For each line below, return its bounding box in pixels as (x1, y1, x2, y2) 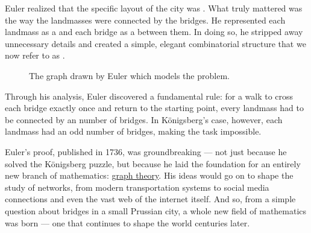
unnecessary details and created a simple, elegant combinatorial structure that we (5, 37, 306, 49)
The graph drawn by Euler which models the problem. (29, 69, 230, 81)
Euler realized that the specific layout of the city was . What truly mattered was (5, 2, 303, 14)
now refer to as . (5, 49, 65, 62)
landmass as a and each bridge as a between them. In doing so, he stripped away (5, 25, 303, 38)
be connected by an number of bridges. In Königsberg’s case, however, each (5, 113, 283, 126)
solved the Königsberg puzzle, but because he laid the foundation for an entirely (5, 157, 301, 170)
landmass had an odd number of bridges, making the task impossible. (5, 125, 262, 138)
